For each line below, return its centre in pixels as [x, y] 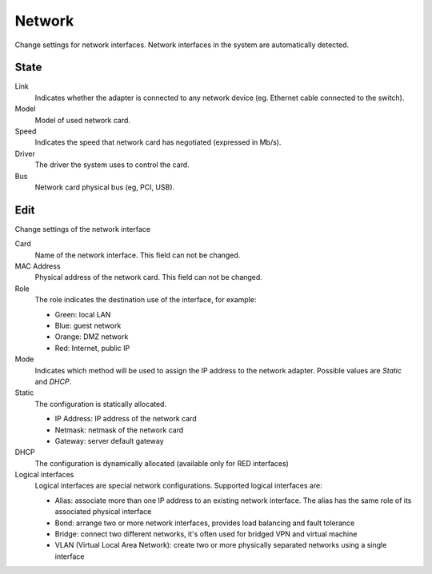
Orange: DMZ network [92, 337]
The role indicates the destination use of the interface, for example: [146, 300]
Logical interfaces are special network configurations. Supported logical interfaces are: [179, 486]
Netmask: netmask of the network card [119, 430]
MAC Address [38, 266]
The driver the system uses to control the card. [112, 165]
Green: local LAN [83, 314]
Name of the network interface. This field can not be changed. [138, 255]
